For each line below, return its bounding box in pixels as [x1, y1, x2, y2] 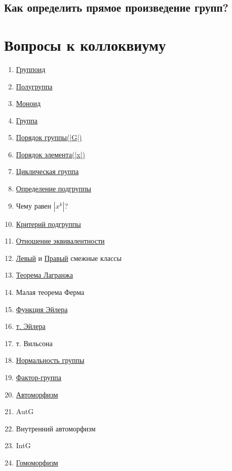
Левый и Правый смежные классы [16, 252, 122, 263]
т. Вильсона [16, 338, 53, 348]
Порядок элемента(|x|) [16, 149, 86, 159]
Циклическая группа [16, 166, 79, 177]
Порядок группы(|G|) [16, 132, 82, 143]
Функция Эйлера [16, 304, 68, 314]
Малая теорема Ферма [16, 287, 85, 297]
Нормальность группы [16, 355, 85, 365]
